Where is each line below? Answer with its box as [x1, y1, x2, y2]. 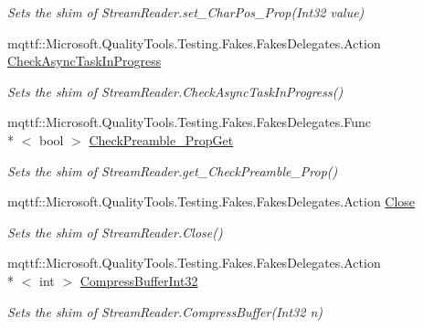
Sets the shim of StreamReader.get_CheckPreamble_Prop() [7, 161, 338, 180]
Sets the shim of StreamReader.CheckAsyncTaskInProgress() [7, 81, 344, 101]
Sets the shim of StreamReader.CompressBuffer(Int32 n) [7, 302, 323, 321]
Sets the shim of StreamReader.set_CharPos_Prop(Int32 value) [7, 3, 365, 21]
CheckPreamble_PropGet [89, 130, 234, 149]
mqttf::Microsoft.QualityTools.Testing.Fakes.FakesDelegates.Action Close [7, 192, 416, 211]
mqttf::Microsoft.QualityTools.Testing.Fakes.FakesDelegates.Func [7, 112, 371, 132]
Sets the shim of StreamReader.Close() [7, 222, 223, 241]
